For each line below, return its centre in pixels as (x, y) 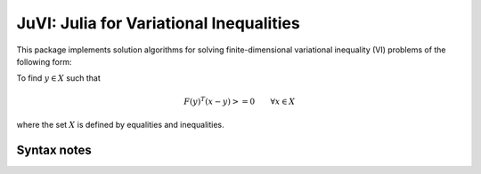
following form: (44, 61)
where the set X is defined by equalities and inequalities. (120, 124)
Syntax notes (54, 150)
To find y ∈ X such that (59, 78)
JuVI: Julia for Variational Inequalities (158, 23)
